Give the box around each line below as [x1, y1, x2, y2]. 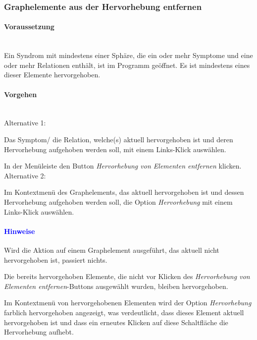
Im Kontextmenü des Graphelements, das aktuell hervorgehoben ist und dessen [4, 187, 244, 197]
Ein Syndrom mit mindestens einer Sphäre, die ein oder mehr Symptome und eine [4, 50, 253, 60]
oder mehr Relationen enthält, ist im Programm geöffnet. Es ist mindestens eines [4, 59, 250, 70]
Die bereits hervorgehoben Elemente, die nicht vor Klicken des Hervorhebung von [4, 271, 250, 282]
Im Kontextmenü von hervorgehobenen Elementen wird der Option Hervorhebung [4, 297, 252, 308]
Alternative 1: [4, 117, 46, 128]
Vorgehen [4, 89, 37, 99]
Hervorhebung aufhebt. [4, 327, 74, 337]
